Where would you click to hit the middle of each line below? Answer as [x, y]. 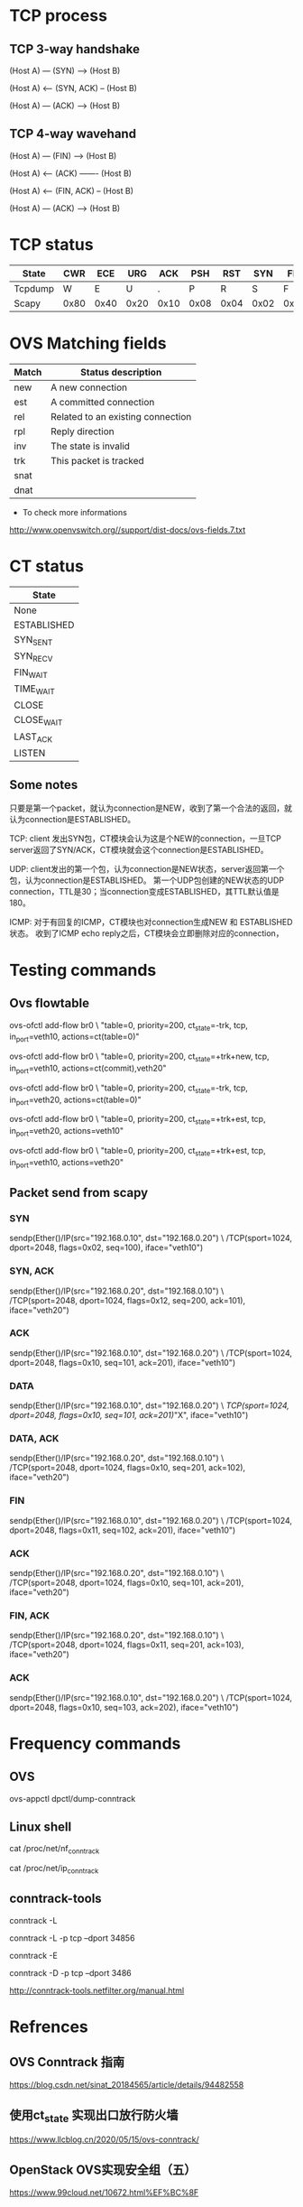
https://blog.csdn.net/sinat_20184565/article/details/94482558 [127, 2084]
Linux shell [41, 1827]
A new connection [89, 387]
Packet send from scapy [79, 1192]
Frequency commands [95, 1743]
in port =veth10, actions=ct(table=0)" [74, 1038]
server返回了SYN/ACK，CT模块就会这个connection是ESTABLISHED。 [139, 849]
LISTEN [30, 753]
